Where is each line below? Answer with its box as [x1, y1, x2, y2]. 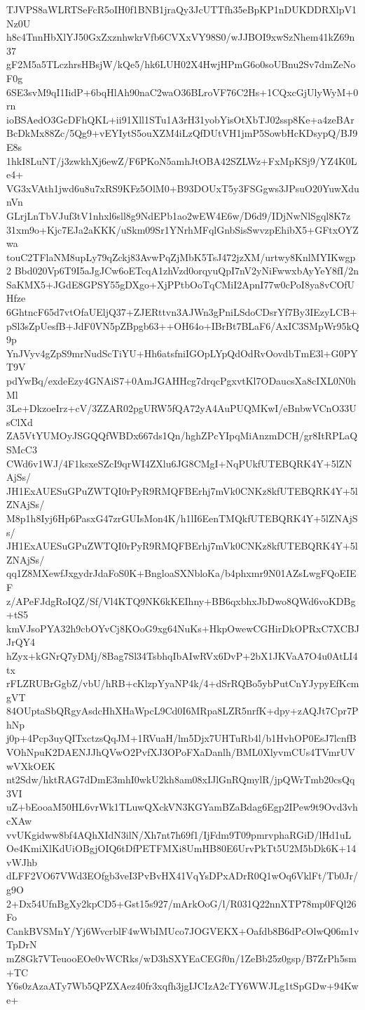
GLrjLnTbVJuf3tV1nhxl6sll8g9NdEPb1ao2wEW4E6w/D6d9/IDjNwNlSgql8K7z [6, 208, 351, 222]
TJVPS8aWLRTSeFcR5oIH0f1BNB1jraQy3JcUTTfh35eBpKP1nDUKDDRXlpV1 [6, 2, 357, 16]
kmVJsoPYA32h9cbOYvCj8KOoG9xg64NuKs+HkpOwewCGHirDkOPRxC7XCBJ [6, 620, 359, 635]
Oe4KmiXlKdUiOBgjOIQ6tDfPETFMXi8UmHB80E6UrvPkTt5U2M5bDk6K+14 [6, 841, 357, 856]
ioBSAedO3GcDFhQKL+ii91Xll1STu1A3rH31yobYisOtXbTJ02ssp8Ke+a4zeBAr [6, 112, 354, 126]
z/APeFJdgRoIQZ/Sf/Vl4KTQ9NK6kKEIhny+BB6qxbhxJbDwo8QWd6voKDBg [6, 593, 356, 608]
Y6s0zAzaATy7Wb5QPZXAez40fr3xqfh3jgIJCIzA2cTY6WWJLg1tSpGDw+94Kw [6, 978, 359, 993]
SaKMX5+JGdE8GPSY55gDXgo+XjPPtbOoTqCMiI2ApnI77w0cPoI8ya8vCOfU [6, 277, 355, 291]
